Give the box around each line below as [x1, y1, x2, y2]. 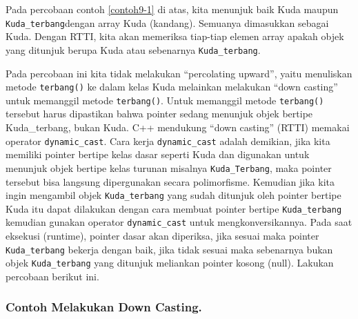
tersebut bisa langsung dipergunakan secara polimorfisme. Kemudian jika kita [6, 174, 335, 188]
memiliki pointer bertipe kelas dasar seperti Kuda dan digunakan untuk [6, 147, 310, 162]
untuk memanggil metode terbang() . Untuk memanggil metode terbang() [6, 93, 324, 107]
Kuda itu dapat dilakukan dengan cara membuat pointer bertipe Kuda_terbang [6, 201, 342, 215]
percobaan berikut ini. [6, 269, 99, 283]
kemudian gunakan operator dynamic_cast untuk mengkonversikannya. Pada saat [6, 215, 352, 229]
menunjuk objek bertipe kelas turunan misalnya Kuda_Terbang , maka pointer [6, 160, 332, 175]
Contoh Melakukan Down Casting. [6, 298, 202, 316]
